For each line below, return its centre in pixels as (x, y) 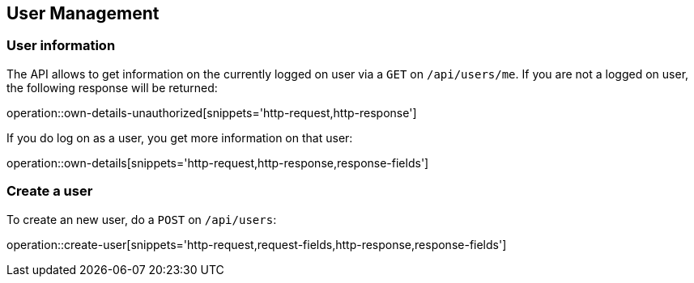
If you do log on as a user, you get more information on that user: (180, 137)
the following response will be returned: (112, 87)
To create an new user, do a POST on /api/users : (142, 219)
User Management (83, 13)
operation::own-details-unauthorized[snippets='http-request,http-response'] (212, 112)
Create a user (50, 191)
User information (61, 46)
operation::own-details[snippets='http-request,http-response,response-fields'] (218, 163)
